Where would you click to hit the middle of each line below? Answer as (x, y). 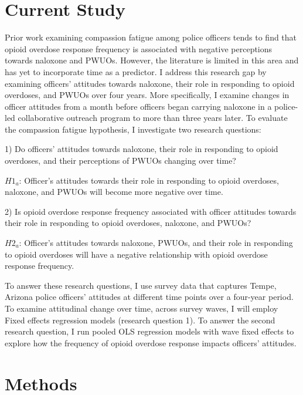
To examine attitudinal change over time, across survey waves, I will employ (142, 308)
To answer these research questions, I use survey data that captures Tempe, (141, 285)
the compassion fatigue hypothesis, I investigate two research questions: (133, 129)
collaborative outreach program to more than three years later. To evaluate (153, 118)
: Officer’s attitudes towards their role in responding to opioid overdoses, (149, 180)
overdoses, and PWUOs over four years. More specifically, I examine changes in (147, 95)
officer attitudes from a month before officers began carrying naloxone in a (138, 106)
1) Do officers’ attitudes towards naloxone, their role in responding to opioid (142, 149)
